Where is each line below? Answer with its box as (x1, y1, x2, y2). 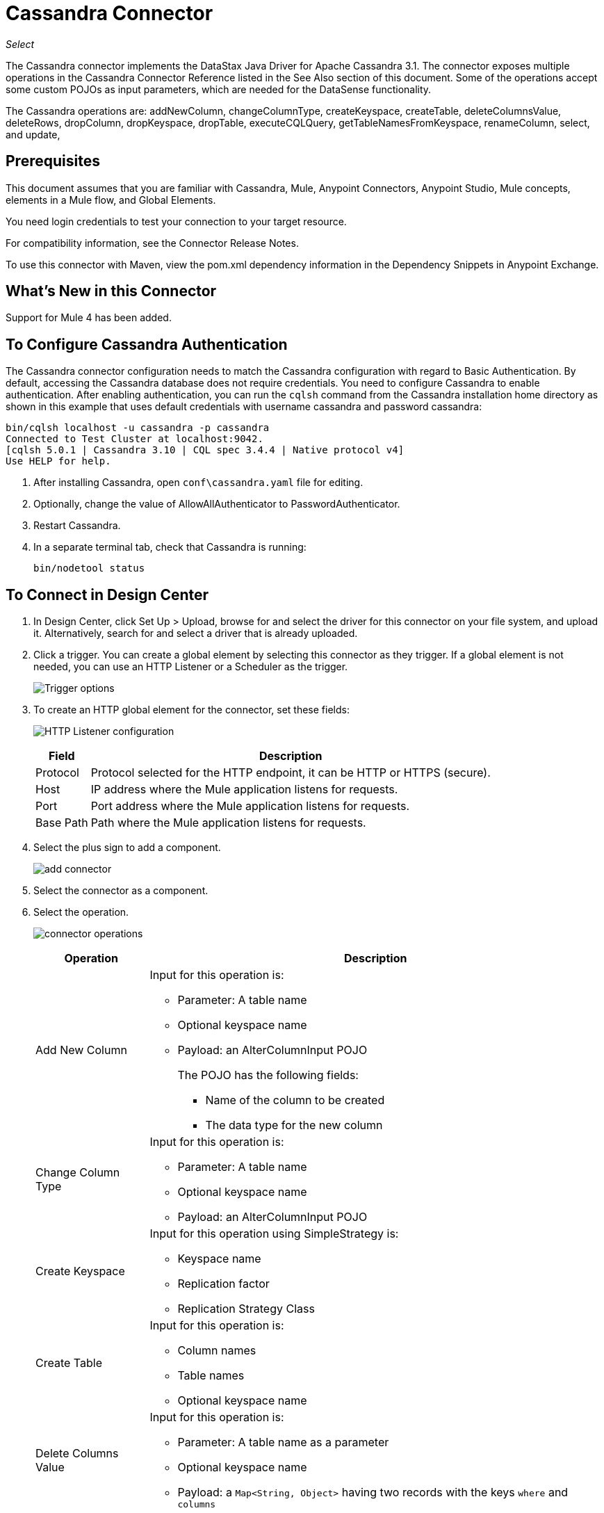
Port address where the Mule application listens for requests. (90, 799, 410, 814)
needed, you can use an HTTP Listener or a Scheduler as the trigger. (33, 661, 348, 673)
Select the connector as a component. (33, 884, 209, 897)
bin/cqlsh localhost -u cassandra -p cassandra (6, 422, 270, 434)
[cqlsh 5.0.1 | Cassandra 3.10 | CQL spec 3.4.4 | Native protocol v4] (6, 444, 405, 456)
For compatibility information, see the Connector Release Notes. (6, 236, 299, 249)
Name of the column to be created (205, 1093, 385, 1108)
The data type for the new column (205, 1118, 383, 1133)
